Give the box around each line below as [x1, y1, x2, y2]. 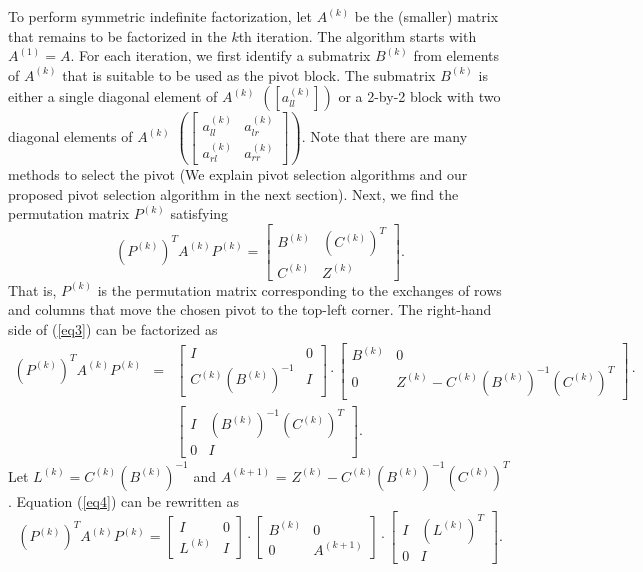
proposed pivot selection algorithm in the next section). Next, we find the [8, 183, 459, 204]
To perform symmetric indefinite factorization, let [8, 6, 312, 26]
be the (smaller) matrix [354, 6, 499, 26]
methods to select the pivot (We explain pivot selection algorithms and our [8, 163, 468, 184]
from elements [413, 45, 500, 66]
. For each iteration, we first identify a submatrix [70, 45, 371, 66]
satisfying [170, 203, 229, 224]
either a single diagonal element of [8, 86, 218, 107]
